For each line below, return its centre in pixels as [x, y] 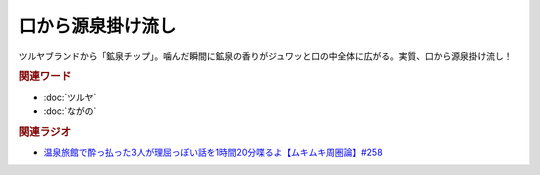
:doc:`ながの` [70, 111]
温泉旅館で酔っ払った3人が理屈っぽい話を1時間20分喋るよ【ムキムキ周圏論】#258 [213, 152]
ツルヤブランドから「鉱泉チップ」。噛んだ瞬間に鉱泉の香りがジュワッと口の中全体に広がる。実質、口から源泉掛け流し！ [266, 56]
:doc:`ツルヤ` [70, 97]
